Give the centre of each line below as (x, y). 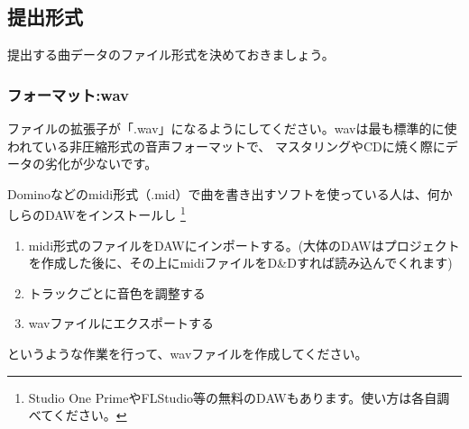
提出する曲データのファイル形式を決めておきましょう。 (171, 55)
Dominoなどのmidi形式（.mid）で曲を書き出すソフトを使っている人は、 (217, 193)
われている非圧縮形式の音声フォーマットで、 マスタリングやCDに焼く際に (226, 146)
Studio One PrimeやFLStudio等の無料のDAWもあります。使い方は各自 (233, 397)
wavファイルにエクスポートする (121, 323)
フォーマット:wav (68, 94)
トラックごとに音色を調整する (117, 292)
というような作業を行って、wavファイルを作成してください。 (188, 354)
